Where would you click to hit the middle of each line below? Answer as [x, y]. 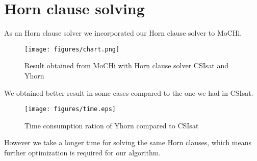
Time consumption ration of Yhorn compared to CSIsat [112, 125]
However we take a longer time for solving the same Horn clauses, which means [128, 142]
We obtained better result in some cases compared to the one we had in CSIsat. [129, 92]
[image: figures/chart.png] [72, 49]
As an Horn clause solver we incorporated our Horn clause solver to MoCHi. [123, 33]
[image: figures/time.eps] [70, 109]
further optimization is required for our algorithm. [83, 152]
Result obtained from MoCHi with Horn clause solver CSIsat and [127, 65]
